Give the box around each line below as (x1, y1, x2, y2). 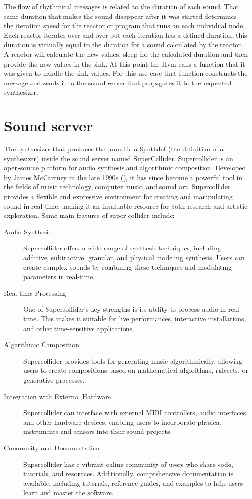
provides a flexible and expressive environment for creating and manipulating (4, 191, 233, 201)
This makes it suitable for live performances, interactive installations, (40, 313, 246, 323)
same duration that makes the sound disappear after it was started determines (4, 11, 237, 21)
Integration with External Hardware (4, 391, 111, 401)
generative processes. (23, 374, 85, 384)
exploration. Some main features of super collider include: (4, 210, 175, 220)
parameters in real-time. (23, 271, 95, 282)
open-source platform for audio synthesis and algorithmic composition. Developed (4, 163, 246, 173)
